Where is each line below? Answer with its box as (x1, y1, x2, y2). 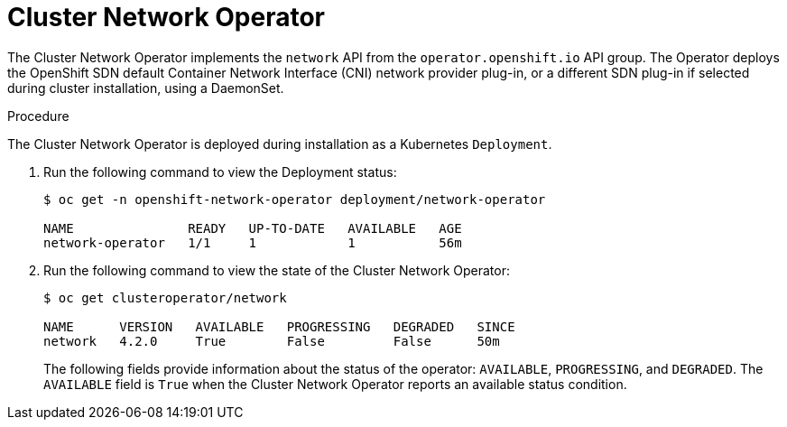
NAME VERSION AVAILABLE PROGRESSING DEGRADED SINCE (43, 319, 515, 334)
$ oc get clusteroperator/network (43, 290, 287, 305)
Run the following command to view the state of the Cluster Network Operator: (43, 262, 510, 278)
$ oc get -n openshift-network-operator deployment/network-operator (43, 191, 546, 207)
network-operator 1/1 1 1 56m (43, 235, 462, 250)
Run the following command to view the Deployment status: (43, 163, 397, 180)
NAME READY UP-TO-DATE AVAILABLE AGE (43, 220, 462, 236)
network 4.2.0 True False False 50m (43, 333, 500, 348)
